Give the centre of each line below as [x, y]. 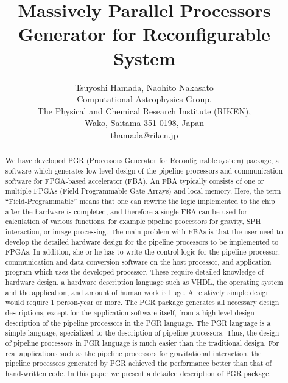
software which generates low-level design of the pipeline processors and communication [144, 170]
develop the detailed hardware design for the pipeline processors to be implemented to [142, 241]
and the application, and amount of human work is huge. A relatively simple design [138, 292]
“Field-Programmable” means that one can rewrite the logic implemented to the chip [140, 201]
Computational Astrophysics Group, [144, 99]
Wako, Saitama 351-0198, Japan [144, 123]
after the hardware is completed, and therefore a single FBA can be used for [126, 211]
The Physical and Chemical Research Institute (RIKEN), [144, 111]
